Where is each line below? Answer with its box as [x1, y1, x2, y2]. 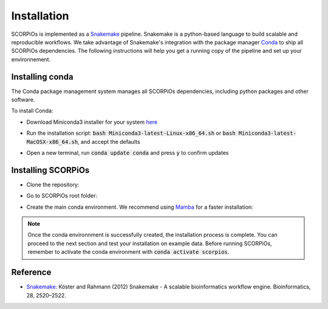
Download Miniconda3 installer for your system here [26, 118, 158, 126]
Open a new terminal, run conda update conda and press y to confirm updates [26, 149, 229, 156]
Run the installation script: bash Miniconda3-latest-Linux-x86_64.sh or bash [26, 129, 236, 137]
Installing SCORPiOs [11, 165, 90, 175]
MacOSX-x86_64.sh [26, 138, 78, 145]
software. [11, 96, 35, 103]
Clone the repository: [26, 181, 80, 188]
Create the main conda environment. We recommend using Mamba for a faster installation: [26, 203, 253, 211]
